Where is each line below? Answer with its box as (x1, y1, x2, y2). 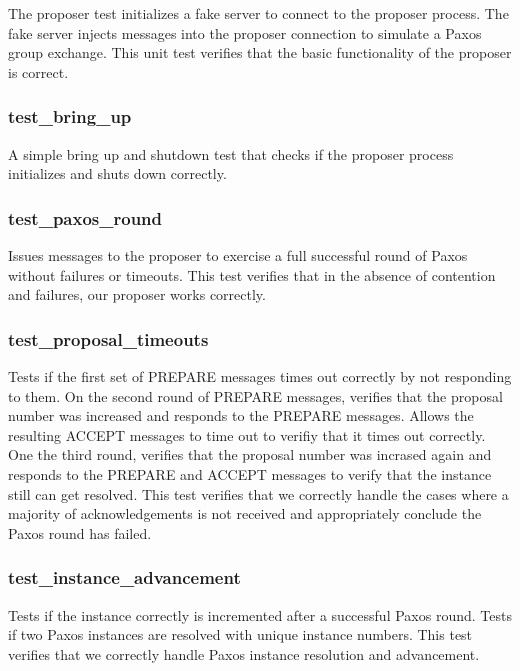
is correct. (8, 61, 69, 82)
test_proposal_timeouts (8, 326, 209, 351)
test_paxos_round (8, 205, 162, 230)
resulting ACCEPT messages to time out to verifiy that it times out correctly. (8, 424, 486, 445)
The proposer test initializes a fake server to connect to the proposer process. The (8, 3, 509, 23)
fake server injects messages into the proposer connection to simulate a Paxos (8, 22, 482, 43)
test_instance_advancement (8, 565, 241, 590)
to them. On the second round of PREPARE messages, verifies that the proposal (8, 385, 503, 406)
